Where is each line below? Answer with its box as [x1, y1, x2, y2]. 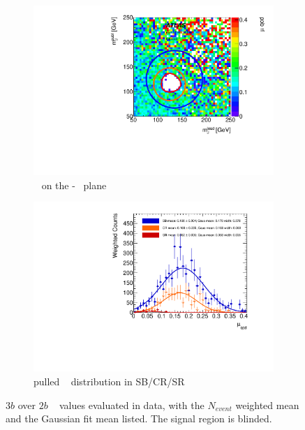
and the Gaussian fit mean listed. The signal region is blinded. [6, 411, 272, 426]
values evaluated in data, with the [59, 397, 204, 412]
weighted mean [235, 397, 299, 412]
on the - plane [41, 177, 107, 192]
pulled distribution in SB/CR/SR [34, 374, 185, 388]
